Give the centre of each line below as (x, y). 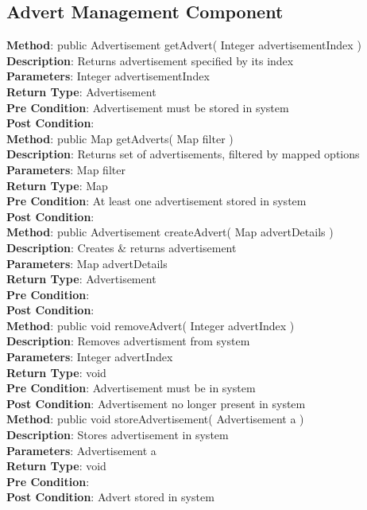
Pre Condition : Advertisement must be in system (131, 388)
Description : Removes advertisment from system (128, 341)
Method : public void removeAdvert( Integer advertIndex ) (151, 325)
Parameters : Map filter (66, 169)
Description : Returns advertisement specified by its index (150, 60)
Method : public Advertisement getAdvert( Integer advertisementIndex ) (184, 45)
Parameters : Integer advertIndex (90, 357)
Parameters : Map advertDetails (87, 263)
